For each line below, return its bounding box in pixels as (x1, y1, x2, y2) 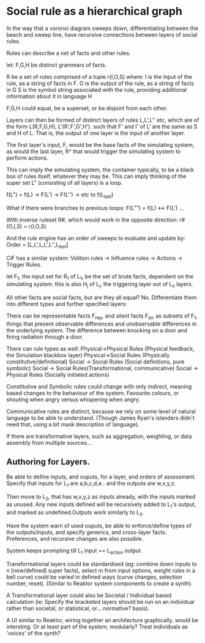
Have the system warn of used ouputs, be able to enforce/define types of (6, 522, 192, 529)
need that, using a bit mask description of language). (6, 420, 140, 428)
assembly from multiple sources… (6, 439, 92, 446)
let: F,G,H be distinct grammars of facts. (6, 61, 107, 69)
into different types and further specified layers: (6, 300, 127, 308)
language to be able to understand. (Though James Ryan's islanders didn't (6, 414, 195, 422)
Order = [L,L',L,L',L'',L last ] (6, 240, 69, 250)
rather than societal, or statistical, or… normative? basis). (6, 604, 150, 612)
